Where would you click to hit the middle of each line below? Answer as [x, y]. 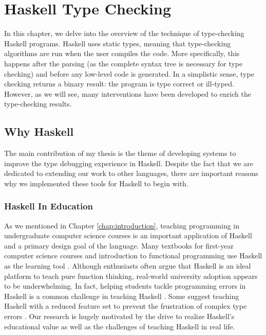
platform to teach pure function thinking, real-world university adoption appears [131, 276]
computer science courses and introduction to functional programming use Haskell [133, 255]
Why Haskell [39, 131]
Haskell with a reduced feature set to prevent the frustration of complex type [126, 306]
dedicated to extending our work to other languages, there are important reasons [131, 173]
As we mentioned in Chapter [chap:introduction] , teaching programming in [122, 225]
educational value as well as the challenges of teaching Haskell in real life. [120, 326]
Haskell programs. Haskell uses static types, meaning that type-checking [118, 43]
